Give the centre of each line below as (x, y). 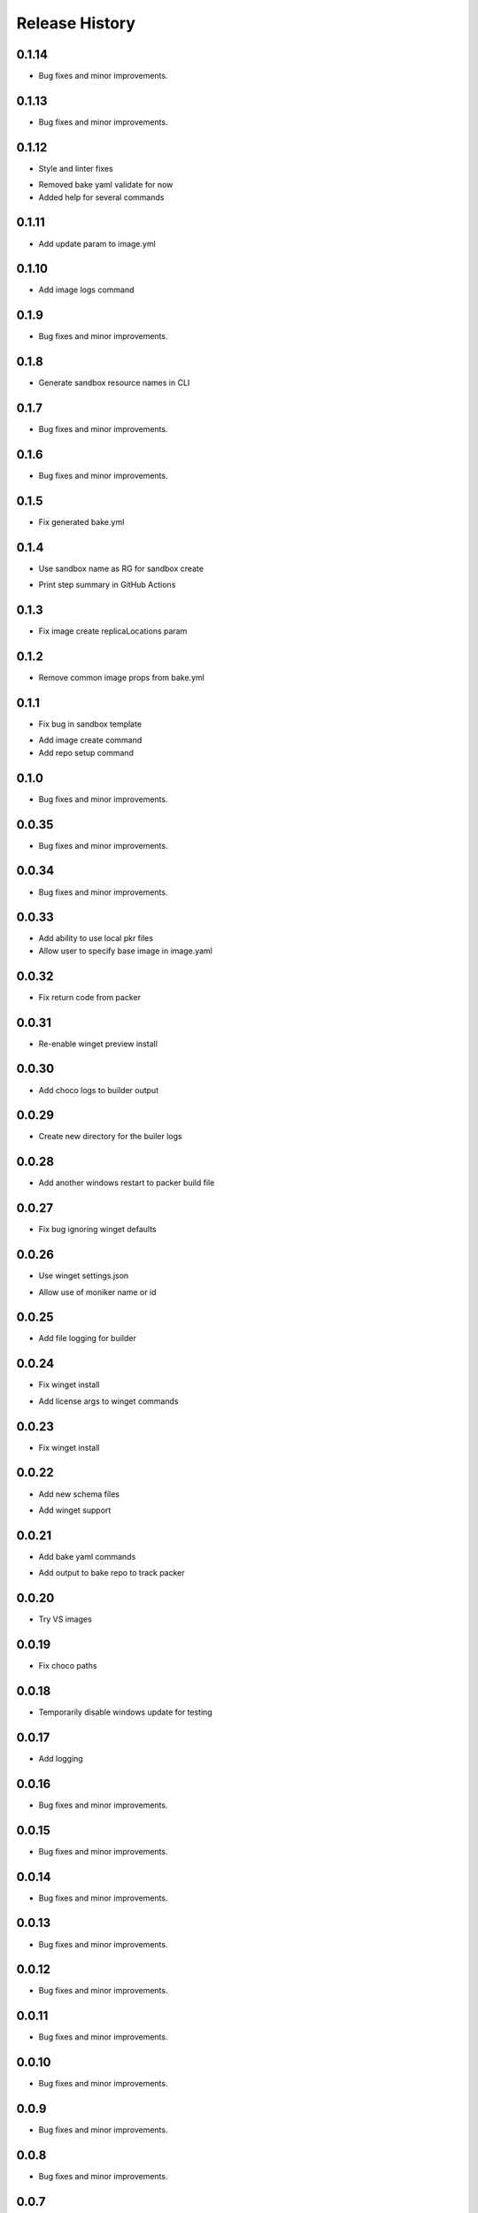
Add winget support (75, 1510)
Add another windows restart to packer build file (127, 1183)
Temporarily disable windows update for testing (125, 1712)
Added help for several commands (101, 197)
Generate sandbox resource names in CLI (114, 383)
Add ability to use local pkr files (96, 938)
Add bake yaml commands (87, 1556)
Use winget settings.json (84, 1276)
